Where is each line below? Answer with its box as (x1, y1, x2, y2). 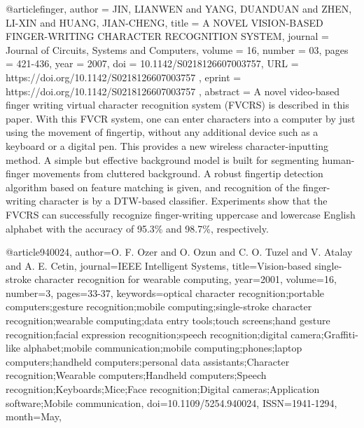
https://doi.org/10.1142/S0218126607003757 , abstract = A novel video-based (6, 83, 340, 98)
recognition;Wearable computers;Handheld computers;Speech (6, 368, 267, 382)
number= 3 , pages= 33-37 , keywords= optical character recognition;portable (6, 285, 325, 300)
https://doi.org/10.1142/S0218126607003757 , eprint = (6, 69, 241, 84)
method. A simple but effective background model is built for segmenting (6, 152, 319, 167)
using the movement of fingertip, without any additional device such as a (6, 125, 318, 139)
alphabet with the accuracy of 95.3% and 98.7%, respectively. (6, 221, 269, 235)
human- (322, 152, 355, 167)
